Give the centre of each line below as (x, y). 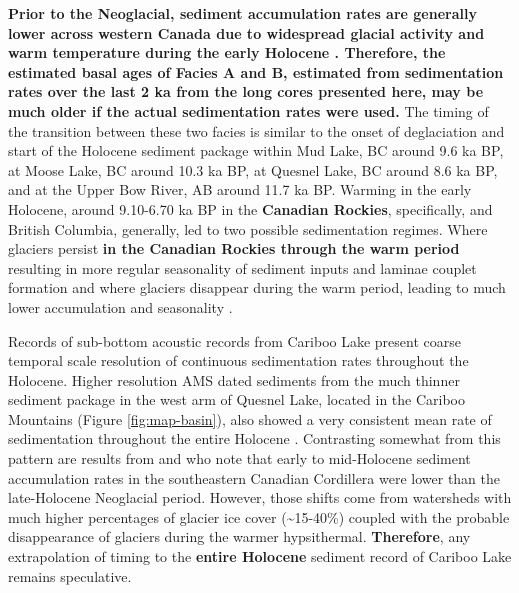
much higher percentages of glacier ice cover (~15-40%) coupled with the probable (259, 516)
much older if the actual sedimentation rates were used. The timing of (248, 110)
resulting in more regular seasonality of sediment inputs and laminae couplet (242, 267)
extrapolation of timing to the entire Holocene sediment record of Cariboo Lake (260, 556)
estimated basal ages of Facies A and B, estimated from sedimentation (256, 71)
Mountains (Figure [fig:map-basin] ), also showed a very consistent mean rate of (250, 418)
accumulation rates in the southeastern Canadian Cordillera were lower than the (254, 477)
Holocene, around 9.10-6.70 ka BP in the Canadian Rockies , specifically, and (250, 208)
